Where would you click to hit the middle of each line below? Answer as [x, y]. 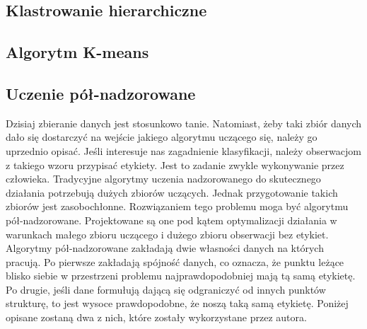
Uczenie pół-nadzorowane [101, 93]
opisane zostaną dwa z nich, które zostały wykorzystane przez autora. [156, 317]
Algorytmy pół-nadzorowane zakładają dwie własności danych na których [165, 248]
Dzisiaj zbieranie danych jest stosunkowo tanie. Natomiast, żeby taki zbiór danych [184, 123]
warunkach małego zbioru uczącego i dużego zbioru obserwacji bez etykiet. [167, 234]
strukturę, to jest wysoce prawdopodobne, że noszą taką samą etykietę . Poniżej [177, 303]
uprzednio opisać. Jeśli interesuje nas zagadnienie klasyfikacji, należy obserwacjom [183, 150]
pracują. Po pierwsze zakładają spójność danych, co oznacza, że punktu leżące [175, 261]
